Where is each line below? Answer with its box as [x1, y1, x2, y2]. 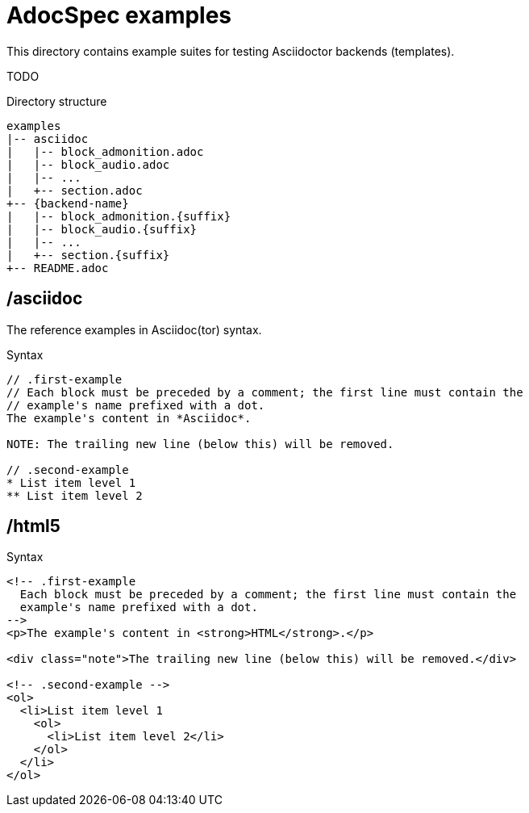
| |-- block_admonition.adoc [6, 145, 204, 158]
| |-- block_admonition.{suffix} [6, 209, 231, 223]
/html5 [6, 516, 60, 537]
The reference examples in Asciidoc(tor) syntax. [6, 322, 262, 337]
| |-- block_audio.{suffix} [6, 222, 198, 236]
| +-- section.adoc [6, 183, 143, 197]
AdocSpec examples [6, 2, 232, 29]
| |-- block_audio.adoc [6, 157, 170, 171]
